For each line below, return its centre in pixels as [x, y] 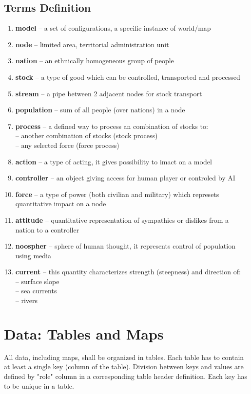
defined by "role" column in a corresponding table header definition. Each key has [126, 376]
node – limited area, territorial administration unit [92, 44]
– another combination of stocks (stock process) [87, 135]
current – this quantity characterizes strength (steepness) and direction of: [128, 272]
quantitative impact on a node [61, 204]
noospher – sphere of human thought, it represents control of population [125, 246]
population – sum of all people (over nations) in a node [100, 110]
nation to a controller [47, 229]
